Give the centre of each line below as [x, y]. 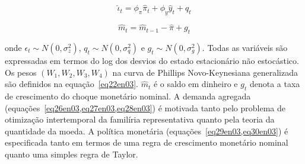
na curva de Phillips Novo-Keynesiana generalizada [205, 72]
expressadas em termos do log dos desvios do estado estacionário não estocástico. [152, 61]
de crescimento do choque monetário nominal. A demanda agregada [128, 96]
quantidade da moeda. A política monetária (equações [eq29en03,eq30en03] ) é [147, 131]
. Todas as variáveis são [245, 48]
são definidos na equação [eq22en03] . [72, 84]
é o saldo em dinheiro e [196, 84]
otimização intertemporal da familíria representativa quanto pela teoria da [140, 119]
